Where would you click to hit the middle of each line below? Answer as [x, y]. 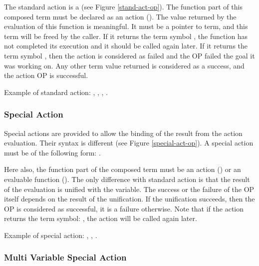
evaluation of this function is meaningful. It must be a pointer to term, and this [126, 26]
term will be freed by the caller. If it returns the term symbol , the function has [126, 36]
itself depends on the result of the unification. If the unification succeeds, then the [129, 199]
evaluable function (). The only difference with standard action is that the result [127, 179]
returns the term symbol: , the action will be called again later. [101, 218]
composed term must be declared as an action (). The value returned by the [120, 16]
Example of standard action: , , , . [56, 92]
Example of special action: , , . [51, 235]
